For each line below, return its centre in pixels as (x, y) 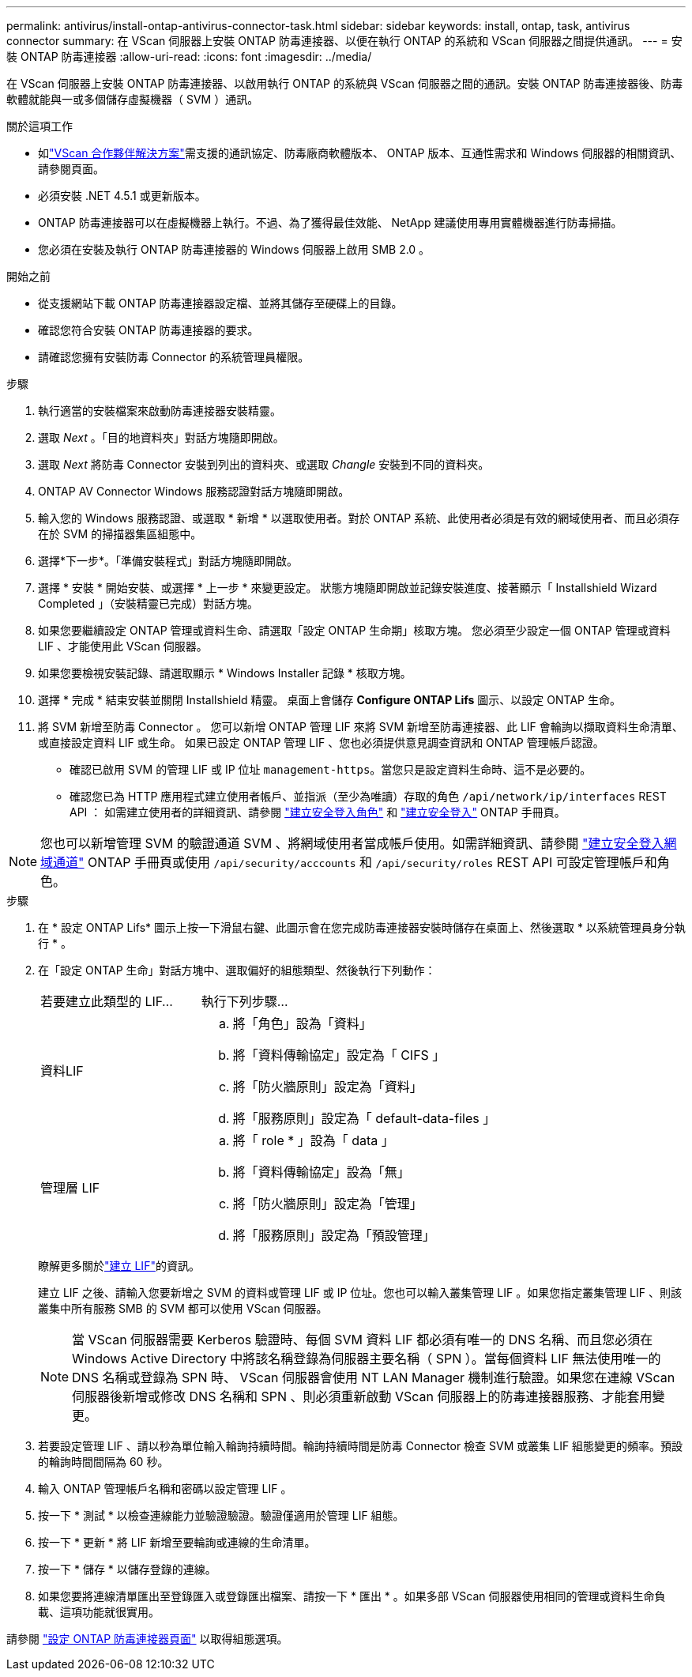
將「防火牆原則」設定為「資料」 (327, 1087)
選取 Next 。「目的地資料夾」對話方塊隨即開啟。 (161, 437)
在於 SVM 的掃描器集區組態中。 (120, 534)
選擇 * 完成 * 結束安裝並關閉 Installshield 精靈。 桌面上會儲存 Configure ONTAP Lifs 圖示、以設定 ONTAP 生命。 (329, 700)
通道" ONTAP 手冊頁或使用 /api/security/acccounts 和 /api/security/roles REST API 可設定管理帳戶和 (355, 862)
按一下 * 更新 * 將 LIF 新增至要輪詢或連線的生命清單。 (177, 1542)
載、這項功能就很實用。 (99, 1612)
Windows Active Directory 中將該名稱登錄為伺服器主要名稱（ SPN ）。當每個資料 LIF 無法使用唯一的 (367, 1359)
